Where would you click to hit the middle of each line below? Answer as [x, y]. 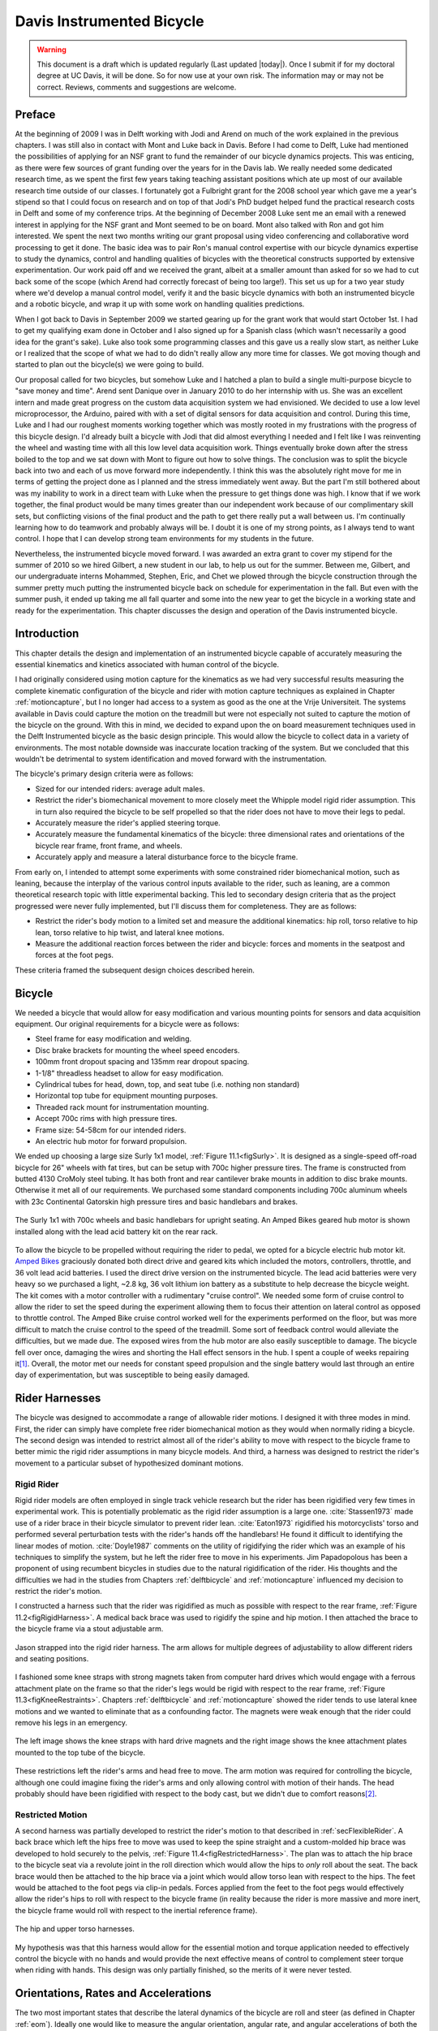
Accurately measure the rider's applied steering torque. [128, 823]
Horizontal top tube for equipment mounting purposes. [127, 1096]
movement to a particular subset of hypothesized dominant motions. [129, 1463]
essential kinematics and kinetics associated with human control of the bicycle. [147, 664]
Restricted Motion [51, 1814]
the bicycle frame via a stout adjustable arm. [89, 1629]
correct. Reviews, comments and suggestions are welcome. [137, 87]
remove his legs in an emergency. [71, 1722]
